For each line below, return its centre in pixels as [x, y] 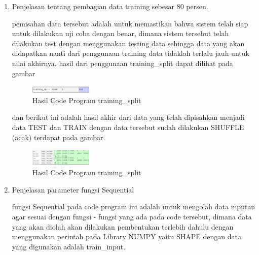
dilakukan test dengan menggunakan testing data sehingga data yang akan [128, 43]
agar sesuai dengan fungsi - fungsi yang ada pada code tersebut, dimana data [132, 216]
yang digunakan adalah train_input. [69, 246]
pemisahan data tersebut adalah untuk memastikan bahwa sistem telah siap [130, 23]
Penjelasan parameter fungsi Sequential [73, 189]
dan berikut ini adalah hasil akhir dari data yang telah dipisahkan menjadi [128, 117]
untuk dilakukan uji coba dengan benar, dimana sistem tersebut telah [120, 33]
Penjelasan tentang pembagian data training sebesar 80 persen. [110, 6]
